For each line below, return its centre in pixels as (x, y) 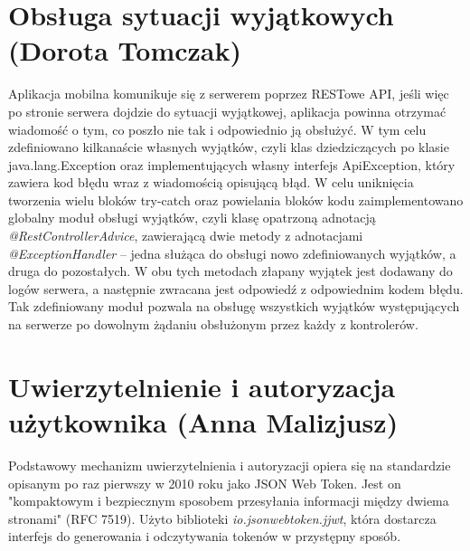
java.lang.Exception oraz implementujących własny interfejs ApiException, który (232, 164)
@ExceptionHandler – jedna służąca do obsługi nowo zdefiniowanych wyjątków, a (232, 253)
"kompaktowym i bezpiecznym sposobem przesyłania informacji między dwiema (229, 501)
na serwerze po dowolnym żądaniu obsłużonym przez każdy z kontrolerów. (213, 324)
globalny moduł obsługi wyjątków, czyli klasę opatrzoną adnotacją (192, 218)
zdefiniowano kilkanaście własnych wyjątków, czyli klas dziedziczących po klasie (229, 147)
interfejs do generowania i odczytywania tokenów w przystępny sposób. (205, 536)
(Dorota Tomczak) (125, 50)
